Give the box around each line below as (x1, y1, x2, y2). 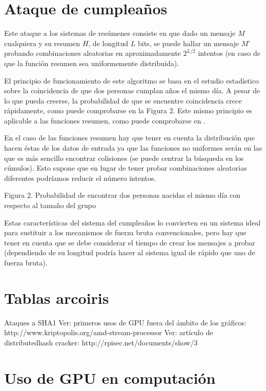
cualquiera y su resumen (4, 37, 80, 48)
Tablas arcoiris (4, 287, 109, 308)
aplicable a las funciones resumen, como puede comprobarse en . (4, 115, 206, 126)
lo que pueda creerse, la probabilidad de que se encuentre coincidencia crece (4, 95, 242, 106)
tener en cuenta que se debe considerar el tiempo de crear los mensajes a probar (4, 237, 255, 248)
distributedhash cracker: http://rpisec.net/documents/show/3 (4, 337, 198, 347)
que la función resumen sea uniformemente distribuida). (4, 57, 179, 68)
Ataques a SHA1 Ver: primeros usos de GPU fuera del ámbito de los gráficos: (4, 317, 247, 327)
